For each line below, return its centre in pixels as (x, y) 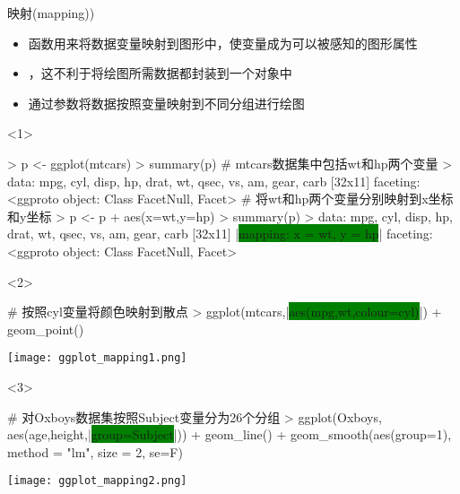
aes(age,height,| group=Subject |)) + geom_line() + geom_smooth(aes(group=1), (230, 434)
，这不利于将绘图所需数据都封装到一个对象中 (160, 73)
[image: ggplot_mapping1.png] (97, 358)
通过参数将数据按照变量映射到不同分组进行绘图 (166, 103)
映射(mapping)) (51, 13)
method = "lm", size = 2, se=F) (95, 451)
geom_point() (46, 329)
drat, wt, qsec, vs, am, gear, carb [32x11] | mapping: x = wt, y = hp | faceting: (220, 234)
